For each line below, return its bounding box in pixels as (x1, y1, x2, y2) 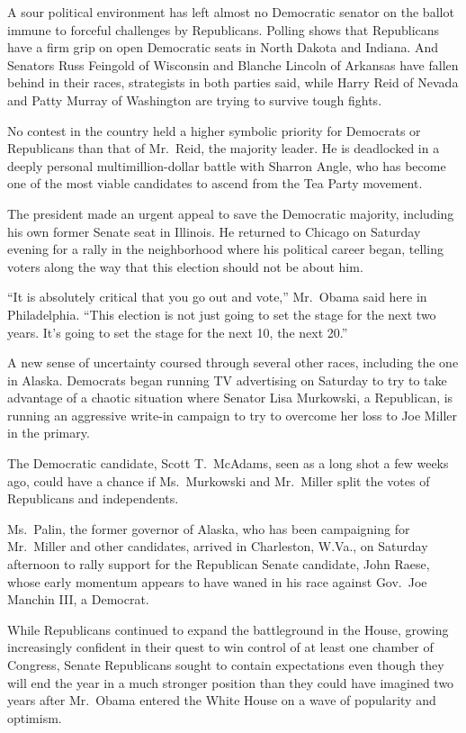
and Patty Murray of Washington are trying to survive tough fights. (7, 90, 382, 109)
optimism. (7, 708, 62, 727)
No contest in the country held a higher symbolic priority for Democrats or (7, 121, 421, 140)
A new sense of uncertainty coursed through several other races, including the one (7, 353, 459, 372)
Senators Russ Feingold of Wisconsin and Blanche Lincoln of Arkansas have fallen (7, 55, 459, 74)
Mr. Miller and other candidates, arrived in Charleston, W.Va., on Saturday (7, 537, 428, 556)
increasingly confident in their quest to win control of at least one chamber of (7, 638, 434, 656)
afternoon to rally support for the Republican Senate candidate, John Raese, (7, 555, 430, 574)
